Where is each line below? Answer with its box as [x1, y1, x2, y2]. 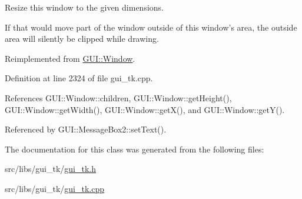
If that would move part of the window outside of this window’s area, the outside [5, 21, 297, 33]
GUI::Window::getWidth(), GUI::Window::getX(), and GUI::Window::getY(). [5, 103, 285, 115]
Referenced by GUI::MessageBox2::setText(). [5, 123, 167, 135]
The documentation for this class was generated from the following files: [5, 142, 264, 155]
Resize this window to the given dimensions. [5, 1, 164, 13]
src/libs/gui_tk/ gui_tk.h [5, 162, 97, 175]
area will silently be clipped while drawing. [5, 32, 159, 45]
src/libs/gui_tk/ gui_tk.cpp [5, 182, 105, 194]
